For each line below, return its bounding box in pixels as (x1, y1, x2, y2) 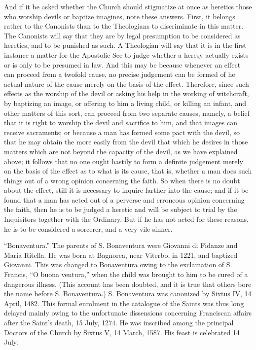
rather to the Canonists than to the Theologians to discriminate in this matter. (4, 21, 244, 31)
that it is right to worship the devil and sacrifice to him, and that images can (4, 117, 237, 128)
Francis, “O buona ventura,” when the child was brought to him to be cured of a (4, 269, 248, 280)
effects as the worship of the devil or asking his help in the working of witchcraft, (4, 88, 249, 99)
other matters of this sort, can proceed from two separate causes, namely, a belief (4, 107, 250, 118)
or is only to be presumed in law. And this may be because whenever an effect (4, 59, 241, 70)
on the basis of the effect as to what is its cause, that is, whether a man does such (4, 166, 252, 176)
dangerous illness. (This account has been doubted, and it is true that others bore (4, 279, 252, 289)
